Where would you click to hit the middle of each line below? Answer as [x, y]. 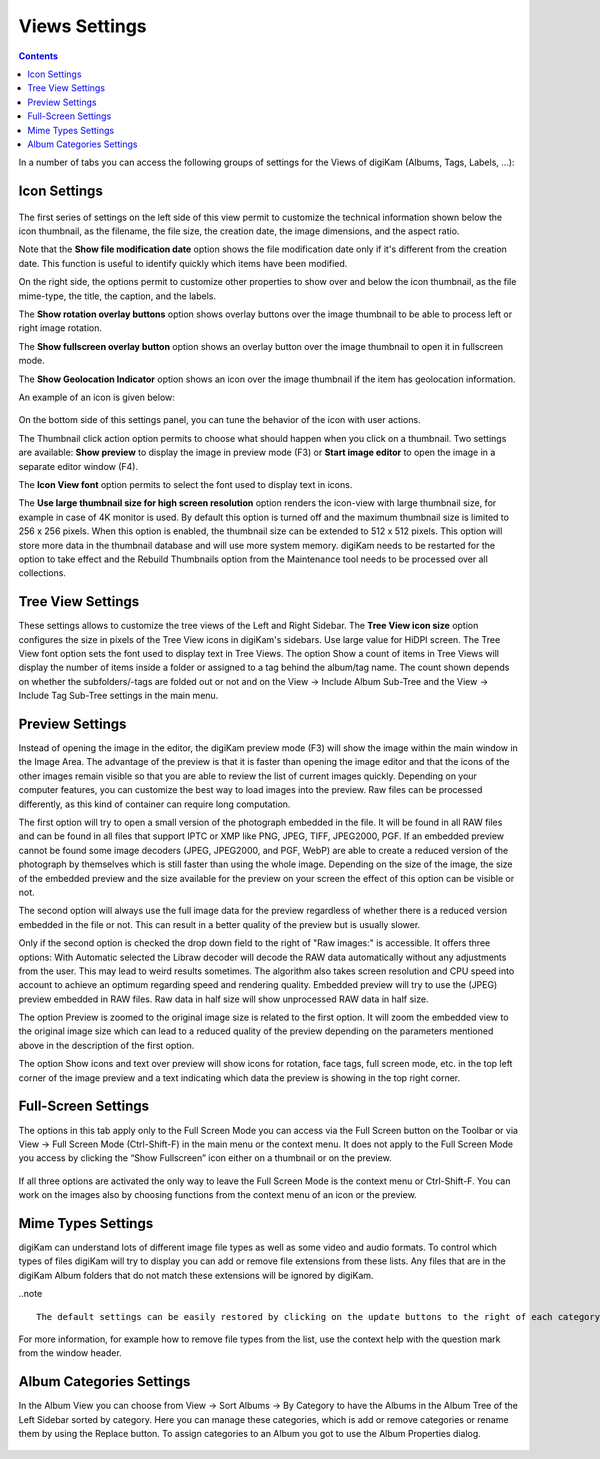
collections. [42, 573]
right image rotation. [60, 328]
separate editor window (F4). [78, 466]
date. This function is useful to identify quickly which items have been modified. [183, 263]
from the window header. [70, 1353]
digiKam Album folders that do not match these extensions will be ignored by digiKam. [196, 1275]
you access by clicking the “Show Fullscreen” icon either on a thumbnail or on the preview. [205, 1158]
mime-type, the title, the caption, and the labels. [117, 296]
